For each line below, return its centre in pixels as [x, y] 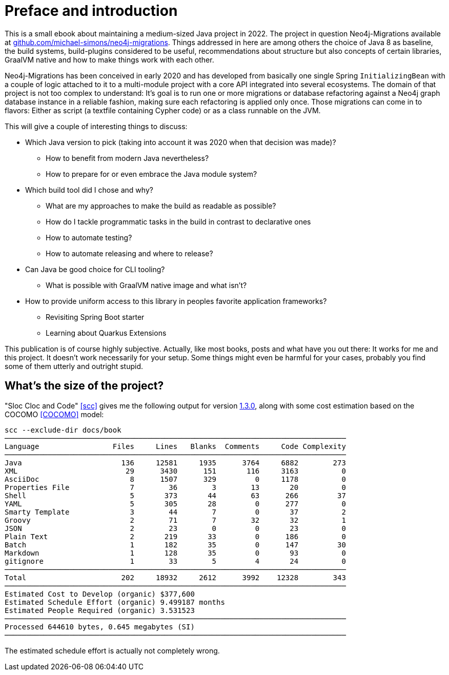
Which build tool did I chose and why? [89, 190]
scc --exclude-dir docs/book [63, 430]
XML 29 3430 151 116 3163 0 [175, 471]
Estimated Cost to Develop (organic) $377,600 [100, 594]
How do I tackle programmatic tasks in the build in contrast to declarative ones [178, 221]
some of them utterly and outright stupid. [74, 366]
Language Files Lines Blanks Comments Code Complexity [175, 446]
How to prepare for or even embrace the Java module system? [151, 174]
